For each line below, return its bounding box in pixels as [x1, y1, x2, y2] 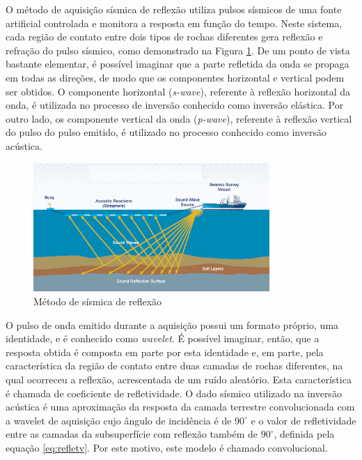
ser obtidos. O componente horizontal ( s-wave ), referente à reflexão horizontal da [6, 84, 351, 98]
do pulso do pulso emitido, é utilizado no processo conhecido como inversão [6, 125, 326, 139]
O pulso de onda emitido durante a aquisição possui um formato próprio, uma [6, 317, 339, 332]
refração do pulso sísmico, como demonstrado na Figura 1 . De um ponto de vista [6, 43, 350, 57]
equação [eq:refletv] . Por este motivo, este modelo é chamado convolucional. [6, 440, 328, 454]
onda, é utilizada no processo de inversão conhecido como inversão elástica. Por [6, 98, 344, 112]
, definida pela [274, 427, 335, 441]
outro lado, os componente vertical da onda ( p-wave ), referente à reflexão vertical [6, 111, 352, 125]
